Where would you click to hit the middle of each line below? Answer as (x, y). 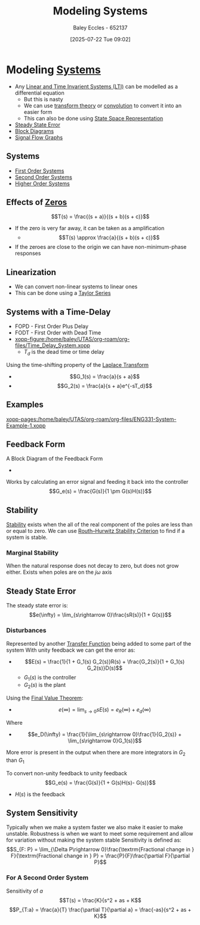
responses (28, 254)
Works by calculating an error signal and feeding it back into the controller (97, 482)
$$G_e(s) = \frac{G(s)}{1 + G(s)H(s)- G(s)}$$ (100, 782)
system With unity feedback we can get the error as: (71, 650)
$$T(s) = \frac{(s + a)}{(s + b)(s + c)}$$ (100, 216)
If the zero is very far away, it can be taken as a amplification (90, 228)
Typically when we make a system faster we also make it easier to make (95, 827)
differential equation (39, 93)
